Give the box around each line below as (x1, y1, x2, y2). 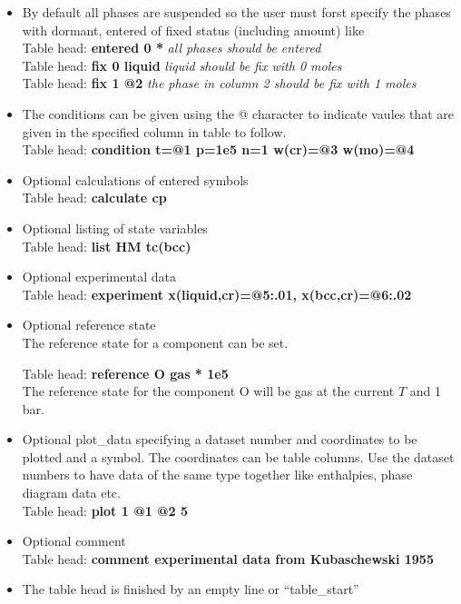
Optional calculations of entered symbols (22, 170, 249, 189)
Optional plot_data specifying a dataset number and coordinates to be (22, 430, 417, 449)
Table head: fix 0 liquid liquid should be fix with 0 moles (22, 55, 342, 74)
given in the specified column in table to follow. (22, 122, 287, 141)
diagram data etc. (22, 483, 121, 502)
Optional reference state (22, 315, 156, 334)
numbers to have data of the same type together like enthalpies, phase (22, 465, 413, 484)
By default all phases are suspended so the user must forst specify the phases (22, 3, 451, 21)
